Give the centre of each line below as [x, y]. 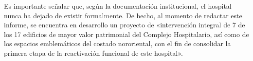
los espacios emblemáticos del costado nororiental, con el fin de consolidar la [117, 43]
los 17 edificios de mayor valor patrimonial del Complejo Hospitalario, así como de [126, 34]
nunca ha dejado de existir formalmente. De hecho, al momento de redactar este [123, 15]
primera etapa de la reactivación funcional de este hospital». [93, 53]
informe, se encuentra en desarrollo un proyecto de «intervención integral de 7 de [125, 25]
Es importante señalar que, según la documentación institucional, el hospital [118, 6]
